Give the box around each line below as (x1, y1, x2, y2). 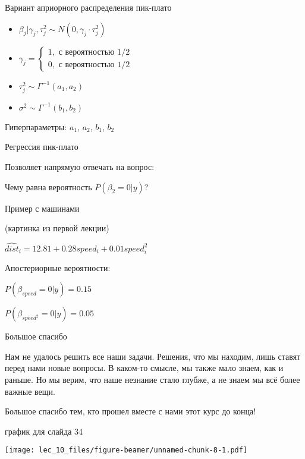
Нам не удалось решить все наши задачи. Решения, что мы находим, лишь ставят (5, 350, 301, 362)
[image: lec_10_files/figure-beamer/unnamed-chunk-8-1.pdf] (5, 446, 248, 455)
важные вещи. (5, 385, 55, 397)
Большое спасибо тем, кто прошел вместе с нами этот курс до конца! (5, 405, 256, 417)
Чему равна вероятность (5, 180, 92, 193)
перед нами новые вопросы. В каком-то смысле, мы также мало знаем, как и (5, 361, 284, 374)
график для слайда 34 (5, 425, 83, 437)
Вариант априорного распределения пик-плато (5, 1, 172, 13)
